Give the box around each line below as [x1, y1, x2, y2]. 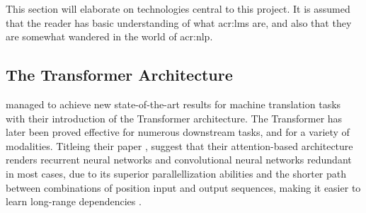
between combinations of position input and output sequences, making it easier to [6, 180, 361, 195]
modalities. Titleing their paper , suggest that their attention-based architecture [6, 138, 353, 153]
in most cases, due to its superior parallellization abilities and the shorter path [6, 166, 347, 180]
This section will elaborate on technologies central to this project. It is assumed [6, 1, 350, 16]
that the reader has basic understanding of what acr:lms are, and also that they [6, 15, 352, 30]
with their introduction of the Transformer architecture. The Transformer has [6, 110, 343, 125]
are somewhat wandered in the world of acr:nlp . [6, 29, 213, 44]
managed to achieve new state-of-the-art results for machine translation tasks [6, 96, 341, 111]
